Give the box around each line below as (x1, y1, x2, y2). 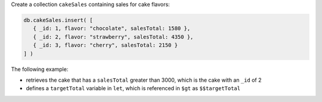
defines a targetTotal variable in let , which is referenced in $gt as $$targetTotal (26, 85, 241, 92)
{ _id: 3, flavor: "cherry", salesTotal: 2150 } (33, 42, 178, 49)
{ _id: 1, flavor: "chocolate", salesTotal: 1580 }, (33, 25, 191, 32)
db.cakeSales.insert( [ (23, 17, 94, 23)
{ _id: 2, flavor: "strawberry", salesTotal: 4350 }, (33, 33, 194, 40)
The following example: (11, 66, 69, 73)
